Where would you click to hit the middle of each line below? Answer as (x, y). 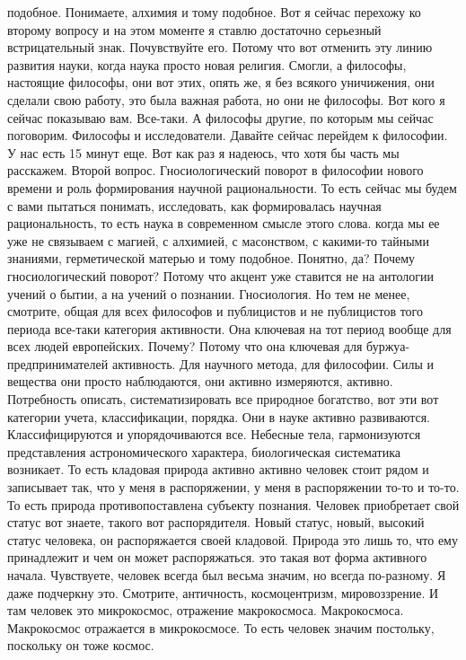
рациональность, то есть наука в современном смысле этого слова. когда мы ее (224, 223)
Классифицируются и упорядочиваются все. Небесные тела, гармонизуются (214, 434)
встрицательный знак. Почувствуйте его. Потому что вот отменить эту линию (220, 47)
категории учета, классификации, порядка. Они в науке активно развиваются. (219, 416)
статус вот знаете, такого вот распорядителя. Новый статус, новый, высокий (216, 522)
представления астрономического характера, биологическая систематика (204, 451)
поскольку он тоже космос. (81, 645)
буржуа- (388, 346)
